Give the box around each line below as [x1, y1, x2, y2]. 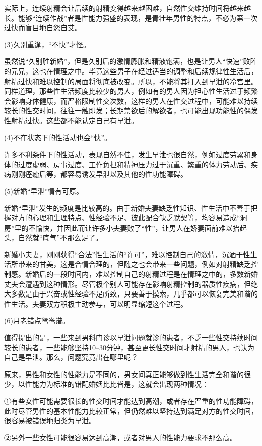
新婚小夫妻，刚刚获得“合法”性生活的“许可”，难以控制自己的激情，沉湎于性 [4, 249, 250, 259]
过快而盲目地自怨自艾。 [4, 22, 82, 33]
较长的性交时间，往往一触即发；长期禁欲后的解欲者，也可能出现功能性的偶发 [4, 105, 258, 116]
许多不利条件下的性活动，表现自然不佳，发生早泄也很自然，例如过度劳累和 [4, 149, 251, 160]
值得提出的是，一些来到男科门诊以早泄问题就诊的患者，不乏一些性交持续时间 [4, 332, 258, 343]
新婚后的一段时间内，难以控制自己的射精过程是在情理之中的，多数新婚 [25, 269, 258, 279]
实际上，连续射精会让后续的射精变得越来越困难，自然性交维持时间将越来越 [4, 3, 251, 13]
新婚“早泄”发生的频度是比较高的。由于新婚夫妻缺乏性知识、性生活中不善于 [4, 202, 251, 213]
